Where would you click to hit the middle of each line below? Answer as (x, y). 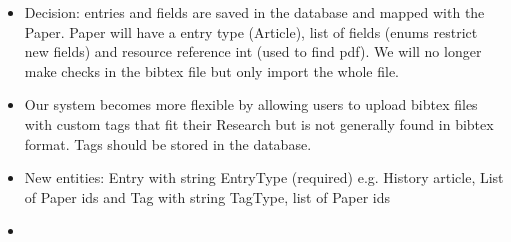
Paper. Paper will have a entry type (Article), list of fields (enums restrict (251, 31)
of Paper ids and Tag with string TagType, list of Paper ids (207, 196)
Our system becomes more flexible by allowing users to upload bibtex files (251, 104)
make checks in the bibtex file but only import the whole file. (212, 70)
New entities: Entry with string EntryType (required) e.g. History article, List (264, 177)
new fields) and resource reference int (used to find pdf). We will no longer (253, 51)
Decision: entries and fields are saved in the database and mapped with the (254, 12)
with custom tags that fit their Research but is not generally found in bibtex (259, 123)
